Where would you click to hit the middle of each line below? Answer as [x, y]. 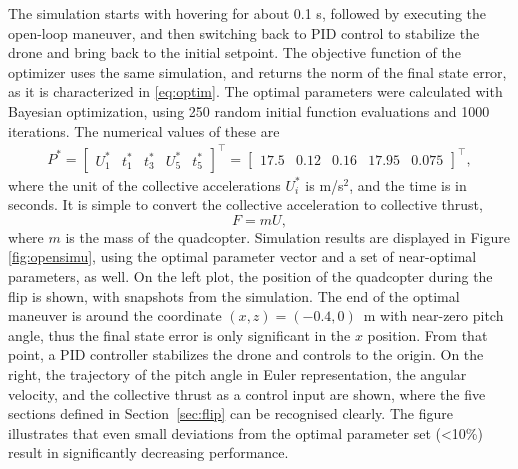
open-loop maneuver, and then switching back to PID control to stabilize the [244, 32]
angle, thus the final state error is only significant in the [179, 334]
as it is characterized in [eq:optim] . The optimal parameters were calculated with [255, 91]
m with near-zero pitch [433, 315]
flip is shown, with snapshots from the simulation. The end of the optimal [234, 295]
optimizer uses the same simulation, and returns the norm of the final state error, [257, 71]
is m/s [324, 184]
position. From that [427, 334]
